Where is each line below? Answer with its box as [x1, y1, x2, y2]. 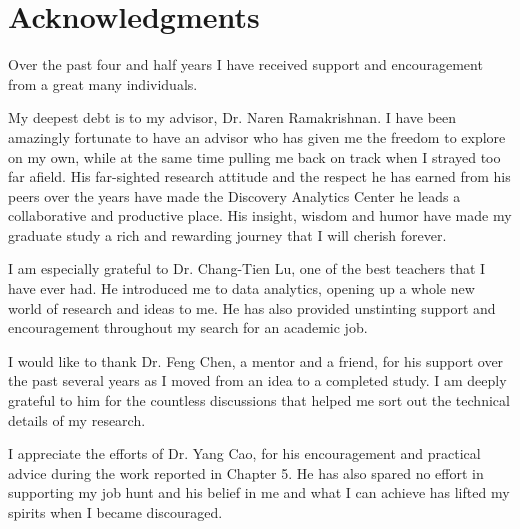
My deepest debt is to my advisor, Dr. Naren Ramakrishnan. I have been [8, 107, 457, 128]
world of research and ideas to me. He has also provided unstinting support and [8, 297, 496, 318]
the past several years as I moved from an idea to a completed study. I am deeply [8, 370, 507, 391]
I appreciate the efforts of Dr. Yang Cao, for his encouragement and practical [8, 443, 481, 464]
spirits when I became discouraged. [8, 502, 223, 522]
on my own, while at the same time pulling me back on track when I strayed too [8, 146, 501, 167]
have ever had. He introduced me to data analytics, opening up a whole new [8, 278, 475, 299]
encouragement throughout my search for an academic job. [8, 317, 368, 338]
